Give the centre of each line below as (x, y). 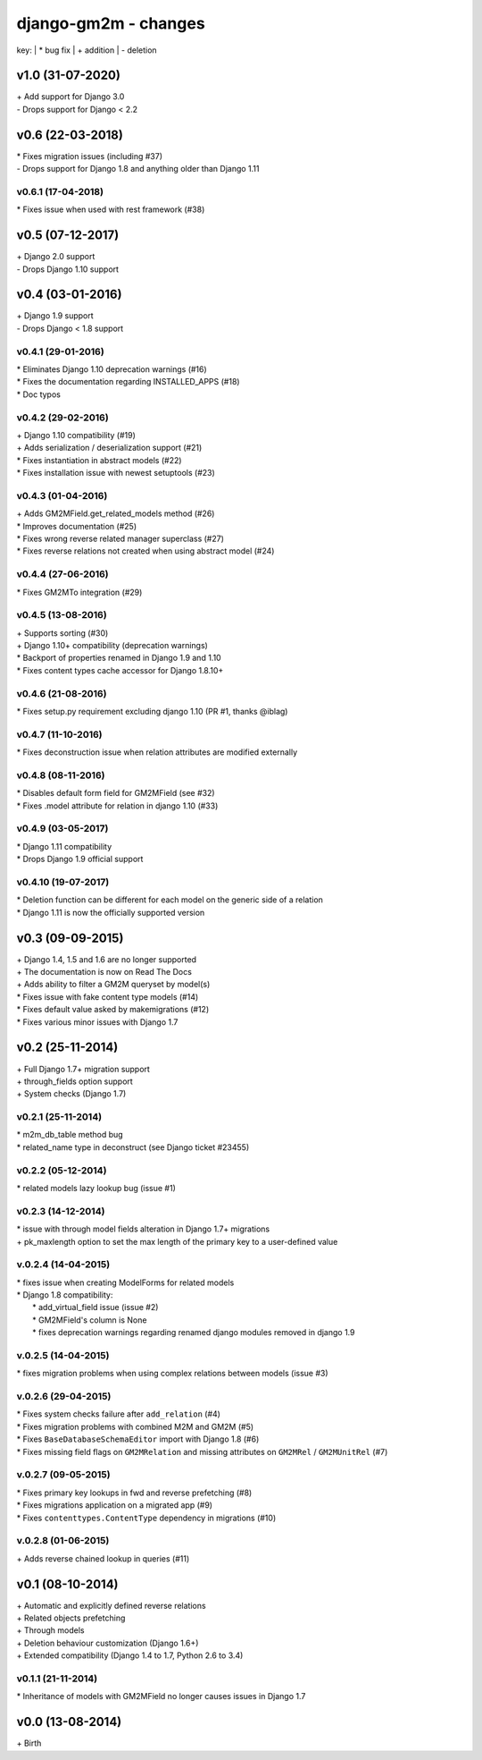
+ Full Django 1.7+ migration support (83, 1069)
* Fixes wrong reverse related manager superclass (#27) (120, 539)
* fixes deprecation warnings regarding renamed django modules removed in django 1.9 (194, 1333)
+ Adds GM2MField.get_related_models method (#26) (116, 513)
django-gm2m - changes (111, 23)
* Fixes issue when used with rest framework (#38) (111, 209)
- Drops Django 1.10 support (68, 269)
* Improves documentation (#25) (77, 526)
